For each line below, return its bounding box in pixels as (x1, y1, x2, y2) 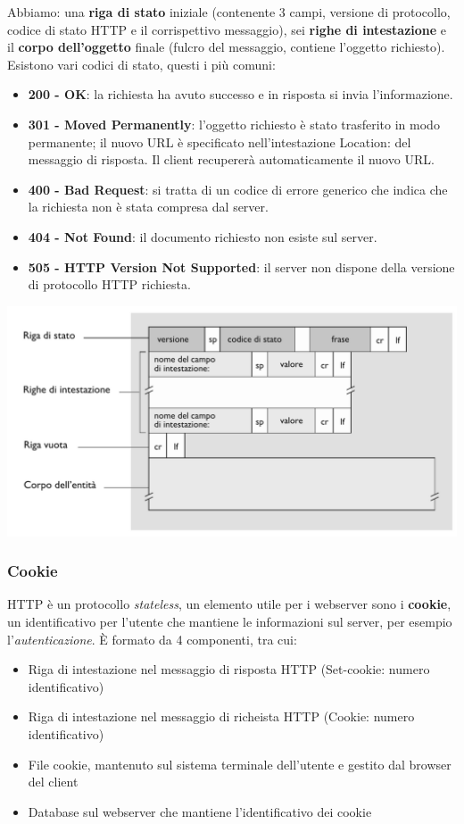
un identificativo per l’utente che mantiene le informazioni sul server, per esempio (7, 612, 452, 631)
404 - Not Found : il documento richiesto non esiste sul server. (28, 227, 377, 246)
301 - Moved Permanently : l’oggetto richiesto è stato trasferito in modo (28, 114, 440, 133)
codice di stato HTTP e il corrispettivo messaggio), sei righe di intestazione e (7, 20, 447, 38)
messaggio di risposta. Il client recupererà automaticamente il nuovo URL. (28, 150, 435, 169)
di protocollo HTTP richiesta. (28, 275, 191, 294)
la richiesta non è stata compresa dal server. (28, 197, 269, 216)
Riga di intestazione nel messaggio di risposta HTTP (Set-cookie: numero (28, 660, 430, 678)
